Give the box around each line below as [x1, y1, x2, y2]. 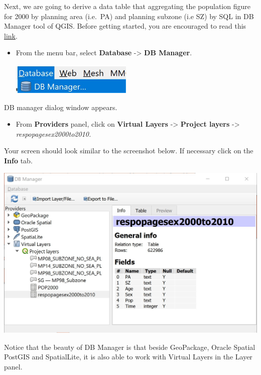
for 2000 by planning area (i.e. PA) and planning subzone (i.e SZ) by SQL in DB [4, 11, 254, 21]
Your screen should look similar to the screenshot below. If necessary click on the [4, 145, 253, 156]
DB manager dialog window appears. [4, 102, 117, 112]
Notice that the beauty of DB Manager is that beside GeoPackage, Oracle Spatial [4, 341, 255, 352]
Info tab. [4, 155, 33, 166]
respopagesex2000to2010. [16, 128, 91, 139]
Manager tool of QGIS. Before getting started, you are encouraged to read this [4, 21, 246, 31]
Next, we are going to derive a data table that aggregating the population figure [4, 1, 250, 11]
